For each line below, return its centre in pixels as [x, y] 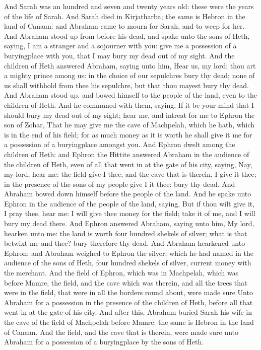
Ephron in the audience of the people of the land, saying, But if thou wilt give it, [129, 203]
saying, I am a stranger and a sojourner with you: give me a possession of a [120, 46]
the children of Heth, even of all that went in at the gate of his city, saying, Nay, [128, 164]
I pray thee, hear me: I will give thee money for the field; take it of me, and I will [130, 213]
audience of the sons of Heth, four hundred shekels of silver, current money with [128, 263]
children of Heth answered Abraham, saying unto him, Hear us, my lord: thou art [130, 65]
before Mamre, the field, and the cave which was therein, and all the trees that [126, 282]
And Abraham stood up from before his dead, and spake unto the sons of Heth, [127, 36]
